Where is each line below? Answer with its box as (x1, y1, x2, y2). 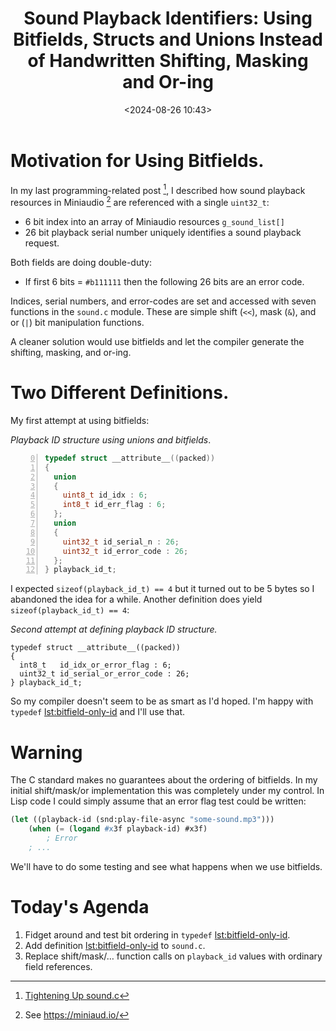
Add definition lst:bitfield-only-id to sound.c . (24, 939, 206, 951)
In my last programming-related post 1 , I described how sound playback (10, 182, 306, 196)
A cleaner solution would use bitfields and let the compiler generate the (10, 336, 305, 347)
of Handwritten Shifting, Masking (27, 50, 309, 72)
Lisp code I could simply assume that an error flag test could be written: (10, 795, 307, 807)
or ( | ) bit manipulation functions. (10, 317, 145, 328)
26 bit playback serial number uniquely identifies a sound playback (24, 227, 302, 238)
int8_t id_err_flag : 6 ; (62, 500, 167, 510)
